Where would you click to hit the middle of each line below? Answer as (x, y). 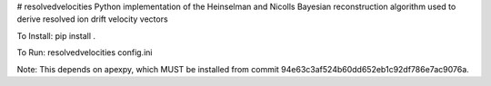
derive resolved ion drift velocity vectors (92, 19)
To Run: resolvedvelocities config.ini (85, 53)
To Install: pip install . (56, 35)
